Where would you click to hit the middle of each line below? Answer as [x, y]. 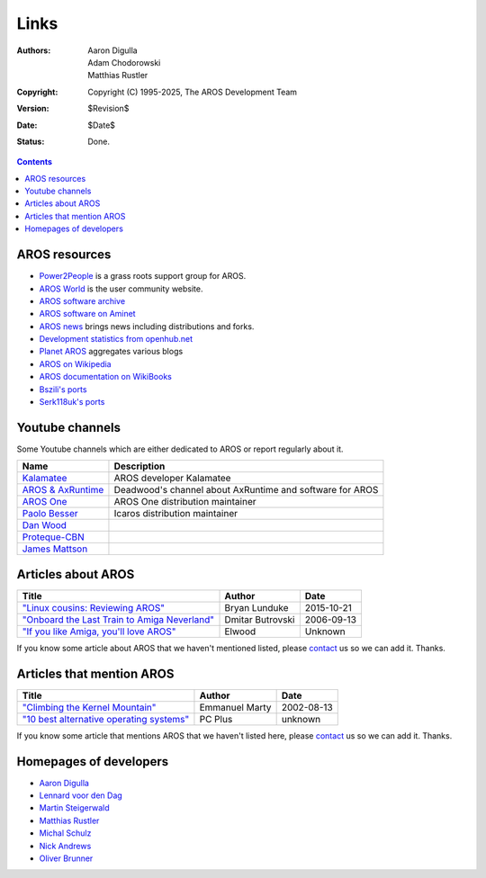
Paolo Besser [50, 514]
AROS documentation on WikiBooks [106, 377]
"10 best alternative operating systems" [106, 719]
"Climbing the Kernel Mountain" [89, 707]
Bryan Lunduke [256, 607]
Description [139, 466]
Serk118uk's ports [72, 402]
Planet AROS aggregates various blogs [111, 352]
